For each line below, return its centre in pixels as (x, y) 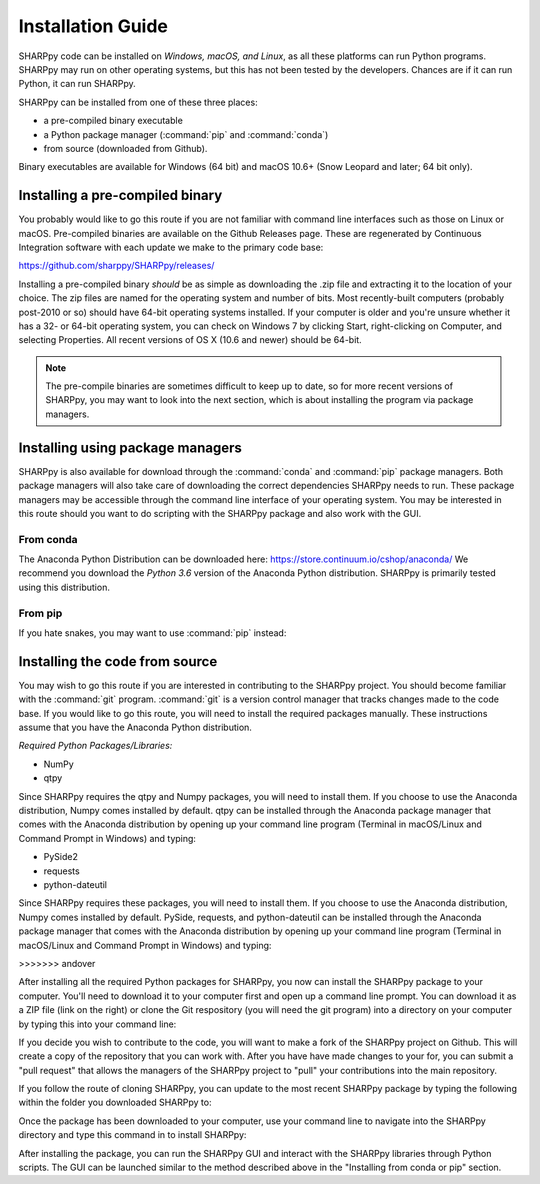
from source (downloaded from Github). (125, 148)
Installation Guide (93, 26)
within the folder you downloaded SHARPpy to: (115, 1102)
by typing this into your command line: (97, 1024)
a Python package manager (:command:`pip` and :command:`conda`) (186, 134)
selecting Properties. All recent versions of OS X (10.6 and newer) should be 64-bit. (190, 340)
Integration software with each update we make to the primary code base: (171, 247)
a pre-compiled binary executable (113, 121)
